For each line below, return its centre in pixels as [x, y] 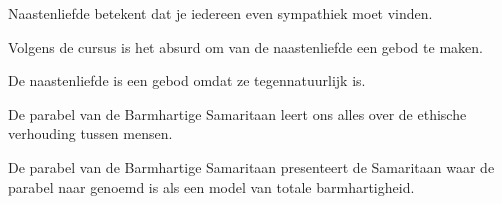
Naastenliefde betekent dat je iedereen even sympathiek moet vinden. [220, 13]
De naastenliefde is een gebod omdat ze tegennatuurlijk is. [187, 80]
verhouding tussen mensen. [90, 133]
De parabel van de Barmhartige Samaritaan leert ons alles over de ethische [237, 113]
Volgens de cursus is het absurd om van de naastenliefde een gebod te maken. [245, 46]
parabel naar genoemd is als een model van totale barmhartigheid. [211, 186]
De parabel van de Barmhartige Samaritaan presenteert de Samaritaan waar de [251, 166]
